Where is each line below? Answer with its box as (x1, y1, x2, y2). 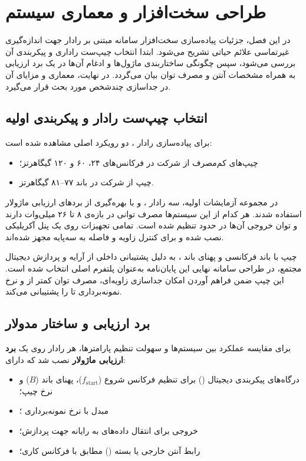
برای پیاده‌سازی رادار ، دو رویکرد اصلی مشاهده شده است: (5, 136, 212, 149)
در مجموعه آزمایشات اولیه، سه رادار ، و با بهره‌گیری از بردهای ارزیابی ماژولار (5, 196, 278, 208)
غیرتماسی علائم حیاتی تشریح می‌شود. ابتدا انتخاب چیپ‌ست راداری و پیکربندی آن (5, 45, 289, 57)
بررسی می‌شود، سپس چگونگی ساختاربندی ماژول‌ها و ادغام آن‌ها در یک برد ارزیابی (5, 57, 296, 69)
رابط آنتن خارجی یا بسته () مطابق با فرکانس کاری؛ (19, 444, 200, 456)
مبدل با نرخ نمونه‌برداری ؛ (19, 404, 109, 417)
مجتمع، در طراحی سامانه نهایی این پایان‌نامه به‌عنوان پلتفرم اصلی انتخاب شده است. (5, 262, 302, 274)
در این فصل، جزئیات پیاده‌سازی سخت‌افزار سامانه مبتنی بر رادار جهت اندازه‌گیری (5, 34, 291, 46)
